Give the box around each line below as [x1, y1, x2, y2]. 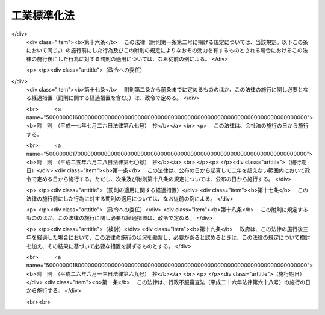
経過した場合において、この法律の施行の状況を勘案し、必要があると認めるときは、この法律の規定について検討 [36, 234, 311, 241]
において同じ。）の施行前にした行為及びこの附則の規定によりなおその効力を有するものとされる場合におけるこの [26, 47, 303, 54]
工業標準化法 [11, 9, 75, 22]
